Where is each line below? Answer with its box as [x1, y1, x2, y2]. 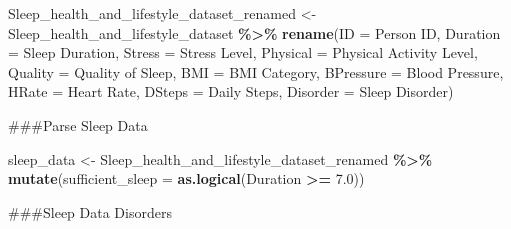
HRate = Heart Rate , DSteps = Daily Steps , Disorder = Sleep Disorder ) [8, 81, 454, 102]
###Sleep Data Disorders [8, 201, 172, 222]
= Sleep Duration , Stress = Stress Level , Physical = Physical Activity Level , [8, 42, 478, 63]
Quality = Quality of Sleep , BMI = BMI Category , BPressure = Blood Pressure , [8, 61, 504, 82]
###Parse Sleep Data [8, 114, 148, 135]
